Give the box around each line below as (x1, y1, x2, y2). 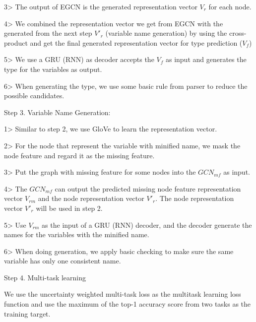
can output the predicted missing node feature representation (55, 183, 241, 193)
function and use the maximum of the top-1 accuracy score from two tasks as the (4, 299, 251, 309)
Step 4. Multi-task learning (4, 272, 86, 282)
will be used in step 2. (36, 202, 103, 213)
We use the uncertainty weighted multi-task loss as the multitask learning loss (4, 289, 241, 299)
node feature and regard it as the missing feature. (4, 150, 155, 160)
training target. (4, 308, 51, 319)
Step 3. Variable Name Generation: (4, 107, 111, 117)
